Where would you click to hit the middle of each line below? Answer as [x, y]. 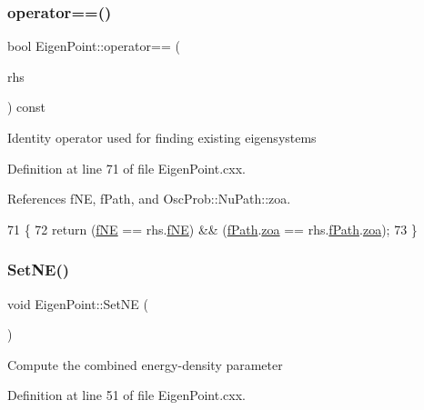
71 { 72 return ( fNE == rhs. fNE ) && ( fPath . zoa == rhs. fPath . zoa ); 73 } [212, 229]
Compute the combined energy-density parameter [145, 364]
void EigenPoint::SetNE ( [78, 303]
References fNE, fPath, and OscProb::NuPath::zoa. [149, 199]
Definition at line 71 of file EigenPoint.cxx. [126, 168]
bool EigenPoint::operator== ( [94, 46]
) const [27, 107]
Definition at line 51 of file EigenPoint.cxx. [126, 395]
